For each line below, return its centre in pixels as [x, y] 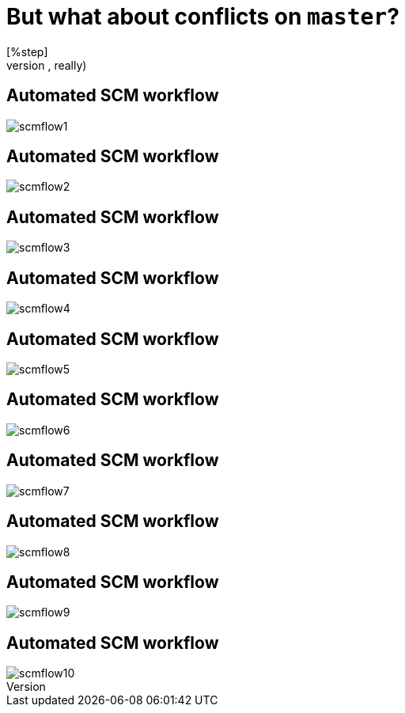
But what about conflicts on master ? [203, 17]
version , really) [47, 65]
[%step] [27, 51]
